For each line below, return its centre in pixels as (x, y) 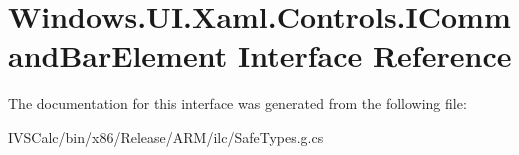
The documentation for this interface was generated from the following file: (237, 103)
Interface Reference (374, 55)
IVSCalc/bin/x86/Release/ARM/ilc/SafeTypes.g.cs (166, 136)
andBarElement (118, 55)
